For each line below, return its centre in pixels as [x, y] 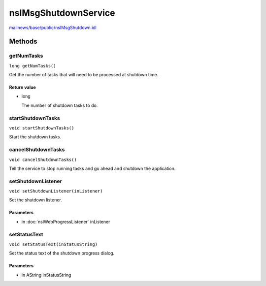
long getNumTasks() [33, 66]
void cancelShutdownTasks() [43, 159]
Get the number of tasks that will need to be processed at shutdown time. [84, 75]
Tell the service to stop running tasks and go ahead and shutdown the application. [92, 168]
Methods [23, 42]
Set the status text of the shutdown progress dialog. [62, 253]
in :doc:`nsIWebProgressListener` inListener [66, 222]
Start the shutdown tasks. [35, 137]
